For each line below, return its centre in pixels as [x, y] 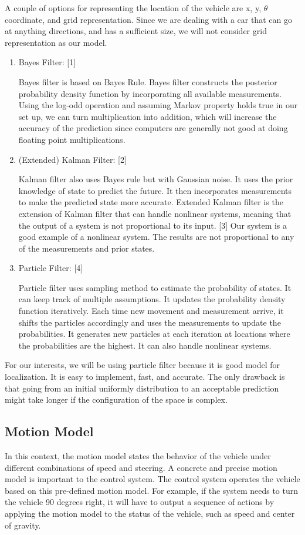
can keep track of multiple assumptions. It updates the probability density [152, 299]
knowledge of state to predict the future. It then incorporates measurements [155, 190]
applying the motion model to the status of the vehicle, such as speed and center [150, 513]
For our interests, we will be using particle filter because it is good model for [143, 365]
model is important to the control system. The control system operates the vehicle [152, 479]
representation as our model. [56, 42]
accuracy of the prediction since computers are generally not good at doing [153, 128]
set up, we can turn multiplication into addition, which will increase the [148, 116]
